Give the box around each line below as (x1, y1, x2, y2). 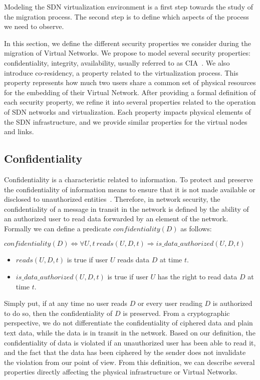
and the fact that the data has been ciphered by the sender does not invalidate (4, 347, 246, 357)
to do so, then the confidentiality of (4, 307, 113, 318)
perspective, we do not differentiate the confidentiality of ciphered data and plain (4, 317, 253, 328)
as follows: (180, 223, 212, 233)
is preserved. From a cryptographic (123, 307, 230, 318)
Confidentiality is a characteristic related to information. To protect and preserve (4, 174, 253, 184)
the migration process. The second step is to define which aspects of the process (4, 11, 249, 22)
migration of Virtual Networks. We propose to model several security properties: (4, 48, 250, 58)
